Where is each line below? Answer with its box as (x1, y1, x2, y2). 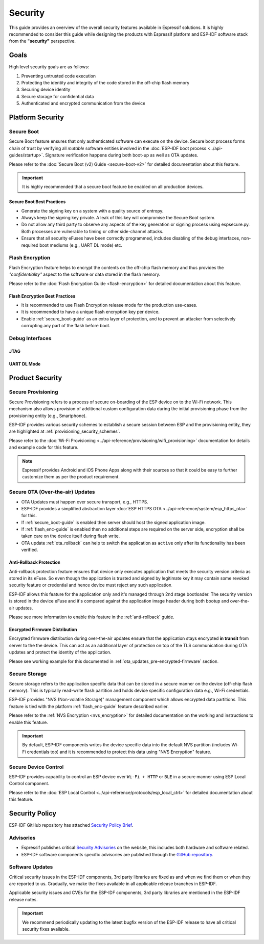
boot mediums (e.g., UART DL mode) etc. (39, 242, 122, 248)
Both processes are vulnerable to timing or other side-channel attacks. (21, 228, 164, 234)
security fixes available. (22, 926, 70, 932)
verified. (21, 547, 38, 553)
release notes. (9, 896, 38, 902)
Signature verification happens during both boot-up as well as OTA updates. (44, 152, 198, 158)
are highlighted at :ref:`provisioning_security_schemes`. (9, 428, 121, 434)
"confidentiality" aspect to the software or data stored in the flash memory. (9, 271, 160, 277)
